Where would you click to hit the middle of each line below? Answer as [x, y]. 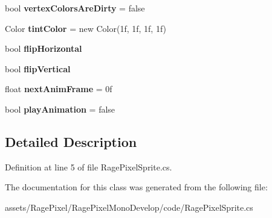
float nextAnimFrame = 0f [59, 89]
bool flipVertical [38, 68]
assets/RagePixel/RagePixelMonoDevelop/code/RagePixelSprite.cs [129, 207]
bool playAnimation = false [60, 109]
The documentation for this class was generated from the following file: [136, 187]
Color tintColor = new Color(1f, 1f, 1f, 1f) [86, 28]
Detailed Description [71, 141]
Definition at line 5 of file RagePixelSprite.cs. [89, 167]
